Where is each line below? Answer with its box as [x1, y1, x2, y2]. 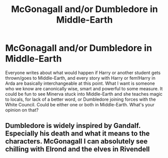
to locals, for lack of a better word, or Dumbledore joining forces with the [5, 96, 156, 102]
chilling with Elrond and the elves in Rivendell [5, 145, 150, 153]
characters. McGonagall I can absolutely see [5, 137, 148, 146]
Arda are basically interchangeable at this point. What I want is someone [5, 80, 155, 86]
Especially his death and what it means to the [5, 129, 150, 138]
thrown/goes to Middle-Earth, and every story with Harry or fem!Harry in [5, 75, 156, 81]
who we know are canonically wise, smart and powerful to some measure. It [5, 85, 163, 91]
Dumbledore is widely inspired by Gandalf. [5, 121, 141, 130]
